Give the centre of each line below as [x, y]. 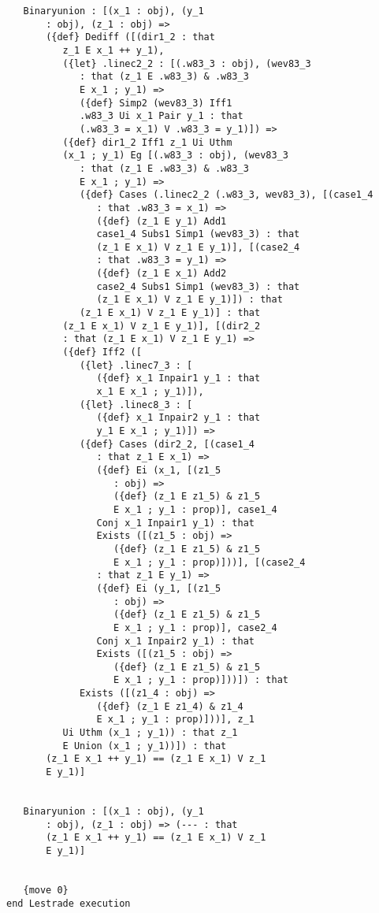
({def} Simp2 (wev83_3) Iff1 [156, 103]
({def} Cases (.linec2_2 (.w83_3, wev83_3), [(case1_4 [227, 195]
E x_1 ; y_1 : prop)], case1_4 [195, 509]
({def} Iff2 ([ [102, 353]
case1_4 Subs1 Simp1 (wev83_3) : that [198, 234]
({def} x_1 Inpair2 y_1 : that [178, 418]
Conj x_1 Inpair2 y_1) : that [175, 641]
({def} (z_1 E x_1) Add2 [162, 274]
